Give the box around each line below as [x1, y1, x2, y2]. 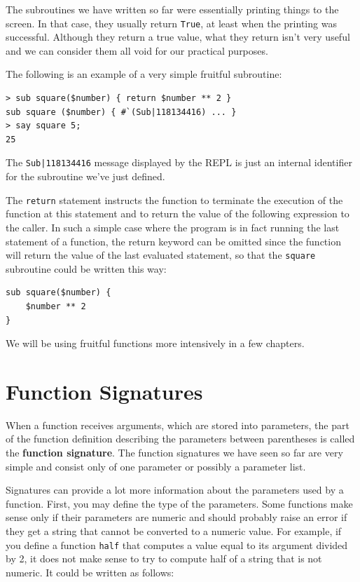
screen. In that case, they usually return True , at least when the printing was [6, 15, 337, 30]
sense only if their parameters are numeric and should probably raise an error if [6, 510, 347, 525]
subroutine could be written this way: [6, 261, 167, 276]
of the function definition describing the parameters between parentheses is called [6, 431, 355, 446]
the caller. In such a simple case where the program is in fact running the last [6, 219, 340, 234]
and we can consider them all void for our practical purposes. [6, 43, 268, 57]
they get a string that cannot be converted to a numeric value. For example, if [6, 524, 342, 538]
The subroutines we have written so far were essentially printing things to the [6, 2, 339, 16]
